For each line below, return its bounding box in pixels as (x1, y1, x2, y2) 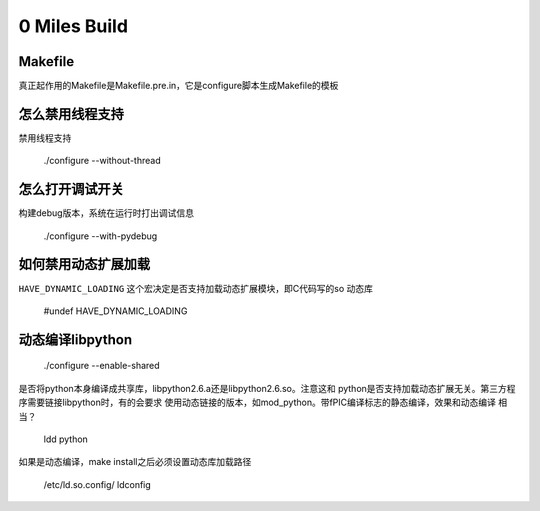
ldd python (43, 433, 89, 445)
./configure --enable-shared (43, 360, 160, 372)
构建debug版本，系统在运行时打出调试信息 (18, 207, 195, 219)
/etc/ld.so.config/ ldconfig (43, 478, 152, 490)
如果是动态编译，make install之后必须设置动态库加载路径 (18, 456, 252, 468)
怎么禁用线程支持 (18, 105, 124, 122)
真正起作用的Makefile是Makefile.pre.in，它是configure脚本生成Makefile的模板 (18, 80, 339, 92)
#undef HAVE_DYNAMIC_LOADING (43, 305, 188, 317)
